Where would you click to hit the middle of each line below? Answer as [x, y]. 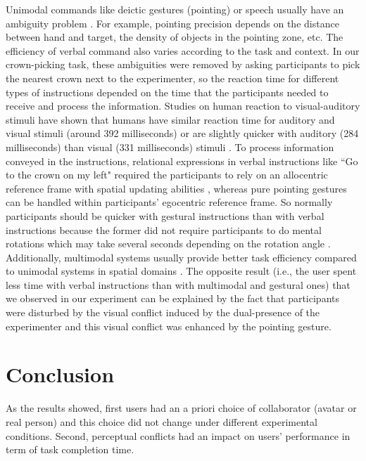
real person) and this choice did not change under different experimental [162, 421]
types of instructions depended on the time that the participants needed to [167, 92]
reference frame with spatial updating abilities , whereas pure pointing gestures [176, 188]
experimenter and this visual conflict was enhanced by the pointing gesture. [169, 326]
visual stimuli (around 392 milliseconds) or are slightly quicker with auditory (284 [182, 133]
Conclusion [60, 374]
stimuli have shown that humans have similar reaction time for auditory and [170, 119]
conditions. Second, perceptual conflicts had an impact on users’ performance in [178, 435]
